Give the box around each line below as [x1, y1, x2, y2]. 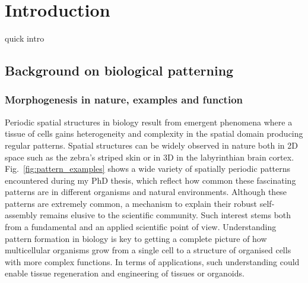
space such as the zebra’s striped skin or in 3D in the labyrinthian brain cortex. [5, 150, 294, 163]
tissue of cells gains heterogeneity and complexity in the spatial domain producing [5, 127, 303, 140]
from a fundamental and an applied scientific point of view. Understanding [5, 221, 277, 233]
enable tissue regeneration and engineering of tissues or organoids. [5, 267, 245, 279]
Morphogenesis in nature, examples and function [5, 92, 243, 107]
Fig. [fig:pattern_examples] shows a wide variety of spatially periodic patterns [5, 162, 291, 175]
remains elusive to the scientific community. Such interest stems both [40, 209, 291, 221]
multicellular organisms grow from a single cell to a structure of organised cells [5, 244, 291, 256]
